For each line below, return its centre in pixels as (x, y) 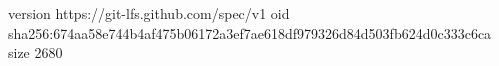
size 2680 (35, 52)
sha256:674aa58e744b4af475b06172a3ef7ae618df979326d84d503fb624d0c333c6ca (250, 32)
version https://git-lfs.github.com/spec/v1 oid (149, 13)
